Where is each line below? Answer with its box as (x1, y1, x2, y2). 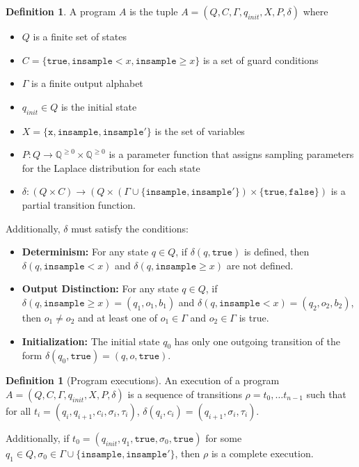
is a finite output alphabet (31, 76, 143, 90)
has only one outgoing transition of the (174, 333, 340, 348)
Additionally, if (6, 430, 70, 445)
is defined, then (244, 244, 310, 259)
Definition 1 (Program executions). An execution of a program (6, 373, 280, 388)
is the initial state (61, 99, 137, 113)
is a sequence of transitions (127, 386, 242, 401)
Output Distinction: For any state (22, 281, 179, 296)
